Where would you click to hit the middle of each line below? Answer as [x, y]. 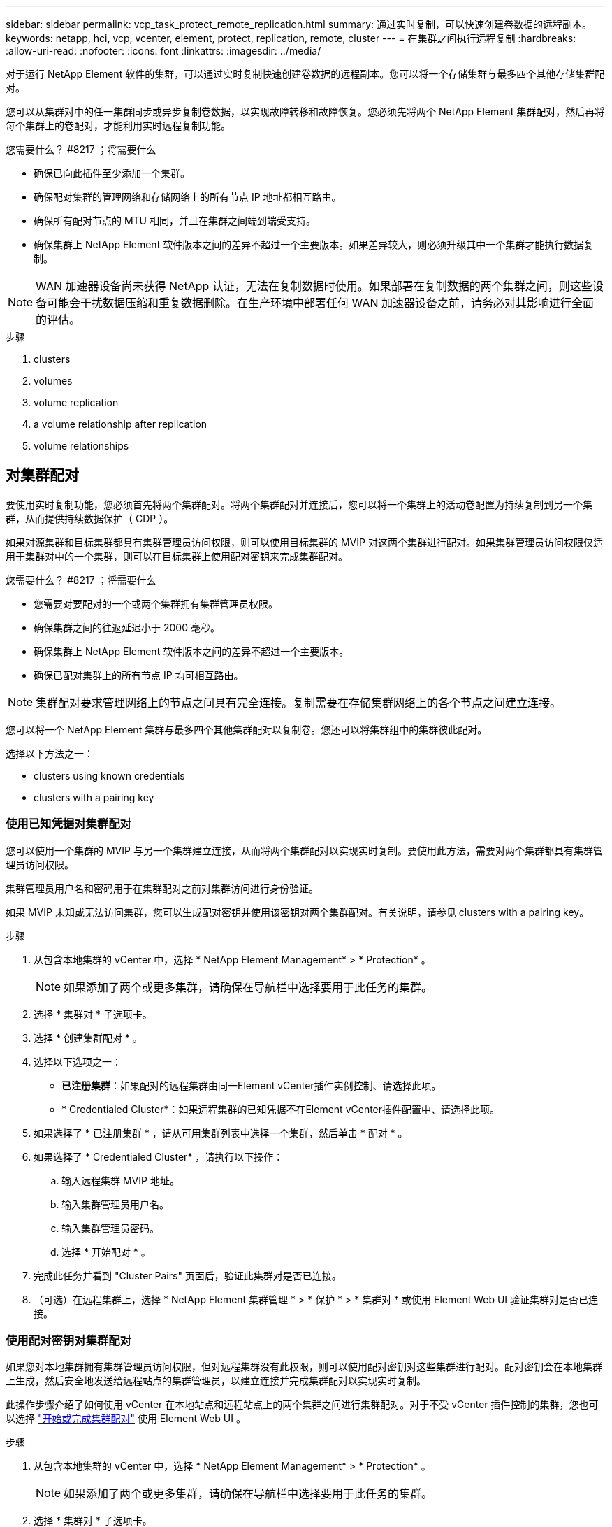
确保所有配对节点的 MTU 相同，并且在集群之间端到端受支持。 [175, 221]
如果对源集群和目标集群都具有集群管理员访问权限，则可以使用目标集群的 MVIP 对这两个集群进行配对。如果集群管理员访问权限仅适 [304, 542]
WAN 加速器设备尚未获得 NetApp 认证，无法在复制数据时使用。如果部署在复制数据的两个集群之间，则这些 [314, 286]
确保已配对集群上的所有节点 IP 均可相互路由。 [139, 675]
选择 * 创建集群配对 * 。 [88, 1038]
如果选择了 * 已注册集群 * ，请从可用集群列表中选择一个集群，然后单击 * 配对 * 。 [221, 1133]
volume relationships [81, 446]
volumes [53, 381]
